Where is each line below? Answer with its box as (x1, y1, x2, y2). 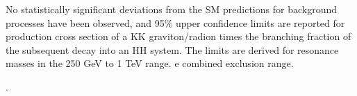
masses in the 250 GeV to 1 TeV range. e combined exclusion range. (6, 56, 294, 70)
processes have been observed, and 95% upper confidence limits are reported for (6, 15, 345, 30)
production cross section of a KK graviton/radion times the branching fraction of (6, 29, 351, 44)
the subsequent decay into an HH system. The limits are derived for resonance (6, 42, 339, 57)
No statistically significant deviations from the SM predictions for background (6, 2, 337, 16)
